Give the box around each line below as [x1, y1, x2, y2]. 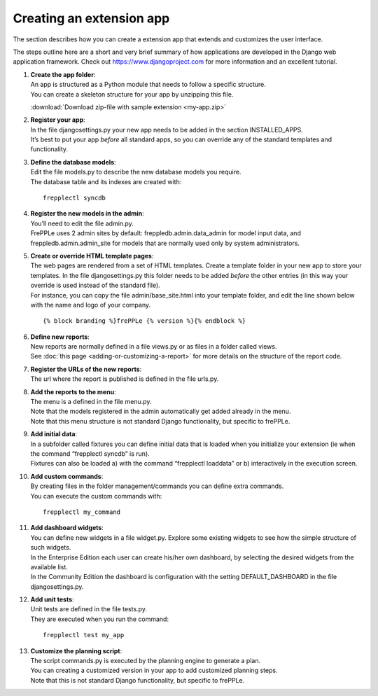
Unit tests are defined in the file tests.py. [30, 605, 147, 613]
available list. [30, 562, 68, 571]
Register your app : [30, 116, 85, 124]
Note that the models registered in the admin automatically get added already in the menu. [30, 407, 291, 416]
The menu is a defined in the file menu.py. [30, 398, 152, 406]
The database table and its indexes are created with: [30, 177, 182, 186]
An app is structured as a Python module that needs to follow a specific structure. [30, 81, 266, 89]
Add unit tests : [30, 595, 74, 604]
